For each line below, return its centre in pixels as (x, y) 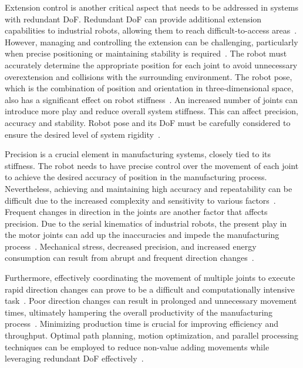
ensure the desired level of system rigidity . (83, 134)
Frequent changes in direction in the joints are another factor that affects (136, 212)
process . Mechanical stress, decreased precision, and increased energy (131, 246)
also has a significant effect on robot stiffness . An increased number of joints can (151, 99)
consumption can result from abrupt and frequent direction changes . (129, 258)
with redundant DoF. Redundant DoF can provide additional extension (133, 19)
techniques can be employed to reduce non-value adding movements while (137, 347)
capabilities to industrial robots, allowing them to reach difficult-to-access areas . (151, 30)
